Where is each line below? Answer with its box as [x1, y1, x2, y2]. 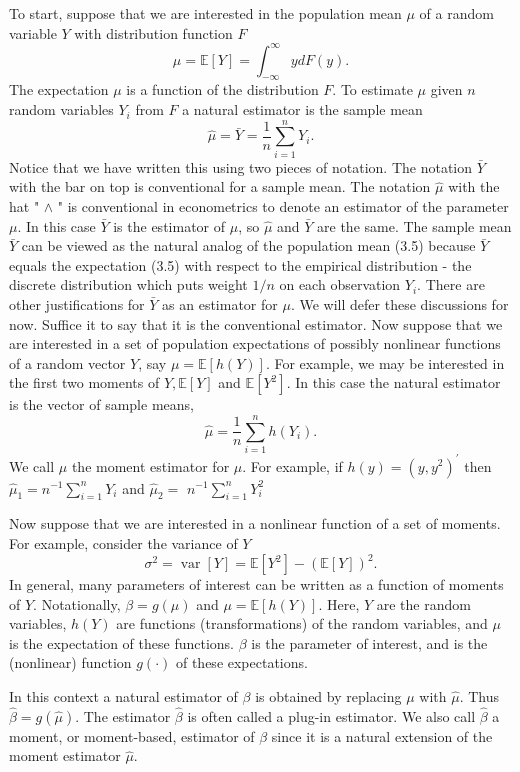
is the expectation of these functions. [9, 632, 235, 653]
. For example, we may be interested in [265, 352, 505, 373]
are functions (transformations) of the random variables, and [116, 613, 488, 634]
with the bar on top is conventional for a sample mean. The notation [9, 176, 431, 197]
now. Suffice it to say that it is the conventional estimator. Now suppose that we [9, 313, 503, 334]
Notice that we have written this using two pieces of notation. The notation [9, 156, 473, 177]
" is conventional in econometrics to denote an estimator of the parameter [57, 195, 509, 216]
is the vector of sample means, [9, 394, 194, 415]
